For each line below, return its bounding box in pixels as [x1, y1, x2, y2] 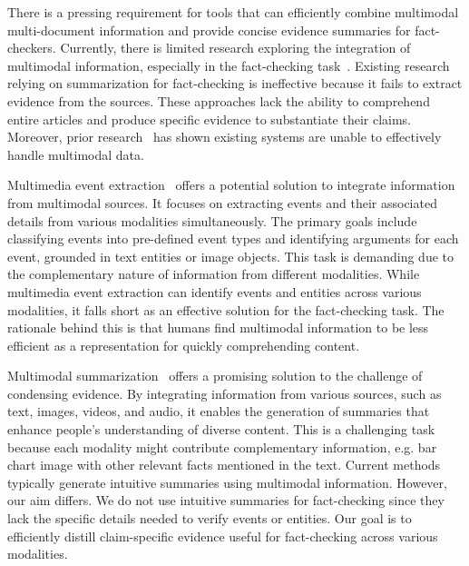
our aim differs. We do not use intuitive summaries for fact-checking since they [7, 491, 445, 510]
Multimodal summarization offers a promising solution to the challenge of [7, 366, 423, 385]
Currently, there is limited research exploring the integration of [60, 38, 411, 57]
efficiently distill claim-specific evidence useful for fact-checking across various [7, 526, 438, 545]
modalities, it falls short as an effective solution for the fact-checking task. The [7, 300, 445, 319]
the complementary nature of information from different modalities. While [7, 264, 420, 283]
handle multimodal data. [7, 144, 144, 164]
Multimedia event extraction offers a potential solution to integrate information [7, 175, 455, 194]
